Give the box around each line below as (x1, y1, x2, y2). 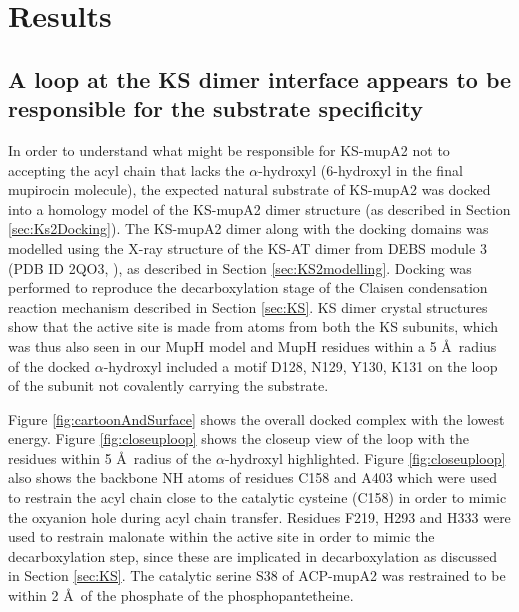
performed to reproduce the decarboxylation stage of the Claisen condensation (8, 277, 488, 298)
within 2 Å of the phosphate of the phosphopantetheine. (8, 585, 354, 606)
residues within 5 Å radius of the (8, 447, 212, 468)
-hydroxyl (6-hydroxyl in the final (258, 159, 463, 180)
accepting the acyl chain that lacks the (8, 159, 245, 180)
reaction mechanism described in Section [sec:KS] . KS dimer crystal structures (8, 296, 488, 317)
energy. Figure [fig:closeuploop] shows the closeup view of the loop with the (8, 428, 470, 449)
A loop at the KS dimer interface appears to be (8, 63, 512, 94)
